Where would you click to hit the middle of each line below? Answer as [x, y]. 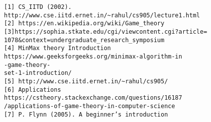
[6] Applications [33, 90]
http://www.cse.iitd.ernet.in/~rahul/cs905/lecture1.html [102, 15]
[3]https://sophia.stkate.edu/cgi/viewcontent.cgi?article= [106, 31]
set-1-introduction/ [38, 73]
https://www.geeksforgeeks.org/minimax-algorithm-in [93, 56]
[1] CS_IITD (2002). [38, 7]
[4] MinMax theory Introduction [57, 48]
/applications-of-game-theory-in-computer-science [90, 106]
